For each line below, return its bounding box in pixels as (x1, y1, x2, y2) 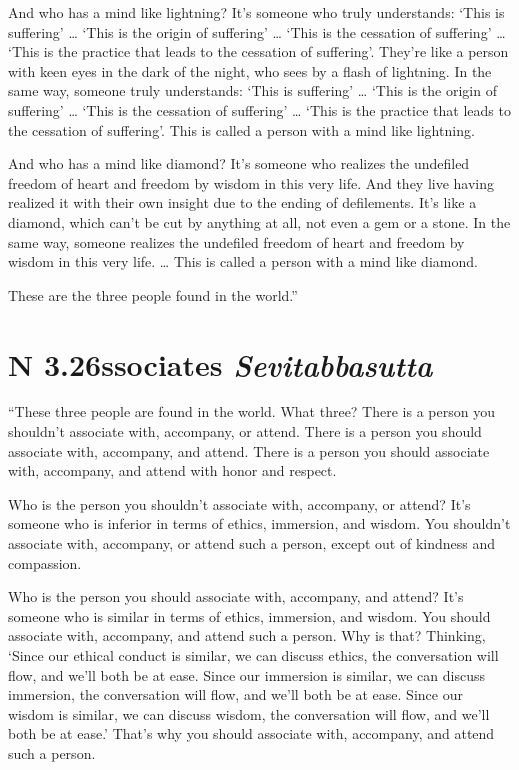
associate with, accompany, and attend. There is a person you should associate (8, 440, 490, 461)
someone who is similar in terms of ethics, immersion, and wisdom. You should (8, 605, 491, 626)
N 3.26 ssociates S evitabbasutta (8, 343, 433, 385)
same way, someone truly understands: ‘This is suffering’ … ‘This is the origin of (8, 80, 497, 101)
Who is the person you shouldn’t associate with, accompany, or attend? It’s (8, 493, 471, 514)
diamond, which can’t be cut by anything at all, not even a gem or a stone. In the (8, 211, 511, 232)
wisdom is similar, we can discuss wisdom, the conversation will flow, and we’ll (8, 703, 490, 724)
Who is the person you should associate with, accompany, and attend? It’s (8, 586, 464, 607)
